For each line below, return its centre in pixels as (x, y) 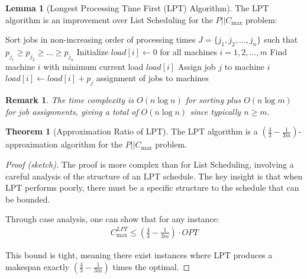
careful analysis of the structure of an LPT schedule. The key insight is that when (154, 176)
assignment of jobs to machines (152, 78)
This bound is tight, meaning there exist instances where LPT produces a (139, 254)
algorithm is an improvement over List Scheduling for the (109, 19)
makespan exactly (38, 266)
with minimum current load (93, 66)
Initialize (93, 51)
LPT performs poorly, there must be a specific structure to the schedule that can (152, 187)
